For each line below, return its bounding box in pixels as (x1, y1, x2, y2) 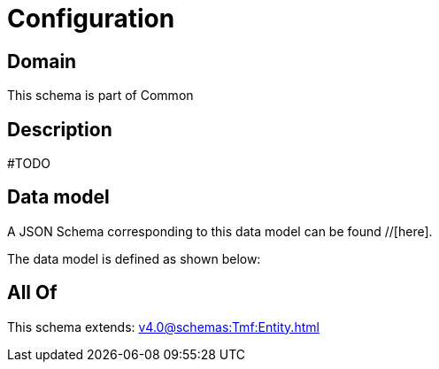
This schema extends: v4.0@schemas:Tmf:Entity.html (7, 319, 320, 334)
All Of (7, 281, 58, 304)
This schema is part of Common (7, 88, 194, 104)
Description (7, 118, 112, 141)
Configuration (7, 4, 175, 34)
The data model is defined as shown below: (7, 250, 261, 266)
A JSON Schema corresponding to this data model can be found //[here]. (7, 223, 433, 239)
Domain (7, 50, 77, 73)
